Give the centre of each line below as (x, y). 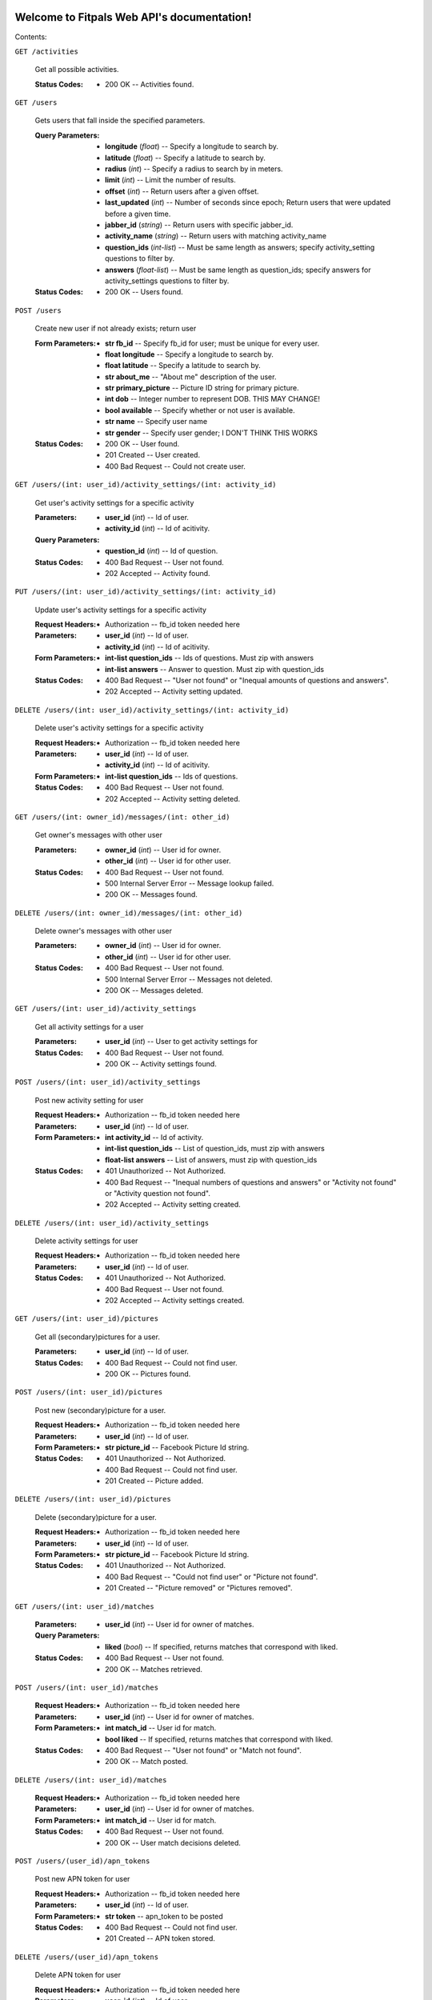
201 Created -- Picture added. (154, 1481)
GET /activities (47, 51)
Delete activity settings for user (86, 1241)
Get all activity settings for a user (89, 1026)
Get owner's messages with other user (99, 835)
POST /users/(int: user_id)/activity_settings (108, 1082)
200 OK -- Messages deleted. (154, 990)
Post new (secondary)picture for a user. (100, 1410)
